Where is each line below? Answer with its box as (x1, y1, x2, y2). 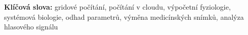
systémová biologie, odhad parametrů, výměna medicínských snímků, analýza (4, 11, 244, 22)
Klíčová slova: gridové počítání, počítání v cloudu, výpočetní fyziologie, (4, 2, 231, 12)
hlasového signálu (4, 21, 58, 32)
